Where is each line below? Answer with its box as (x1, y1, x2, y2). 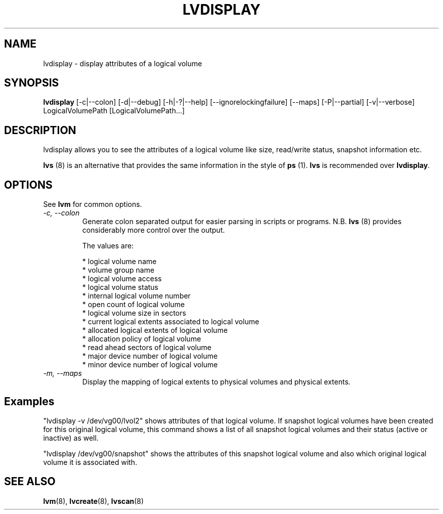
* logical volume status (82, 283, 159, 292)
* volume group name (82, 266, 155, 275)
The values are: (82, 241, 134, 250)
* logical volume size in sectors (82, 309, 186, 318)
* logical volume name (82, 257, 157, 266)
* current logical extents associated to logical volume (82, 317, 259, 326)
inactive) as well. (43, 433, 99, 442)
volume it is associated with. (43, 457, 138, 466)
